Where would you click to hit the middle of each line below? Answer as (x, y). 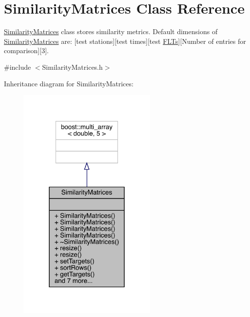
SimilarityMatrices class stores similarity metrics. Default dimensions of (111, 31)
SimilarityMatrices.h (72, 67)
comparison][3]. (26, 50)
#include (18, 67)
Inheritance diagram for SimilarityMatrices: (69, 83)
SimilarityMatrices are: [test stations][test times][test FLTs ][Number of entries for (125, 41)
